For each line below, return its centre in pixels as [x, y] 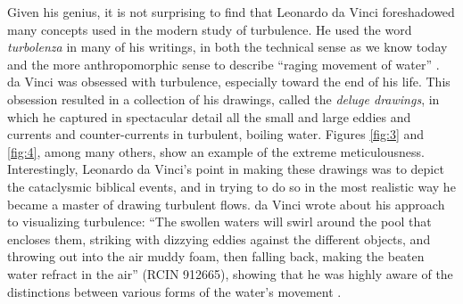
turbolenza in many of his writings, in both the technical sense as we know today [227, 47]
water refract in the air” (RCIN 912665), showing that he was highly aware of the [230, 273]
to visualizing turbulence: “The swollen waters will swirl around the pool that [219, 222]
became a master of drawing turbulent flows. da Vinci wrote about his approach [226, 204]
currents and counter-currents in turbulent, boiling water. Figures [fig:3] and [216, 134]
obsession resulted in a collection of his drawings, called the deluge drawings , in [223, 99]
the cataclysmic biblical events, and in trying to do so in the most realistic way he [231, 186]
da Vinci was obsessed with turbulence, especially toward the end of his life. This [229, 82]
